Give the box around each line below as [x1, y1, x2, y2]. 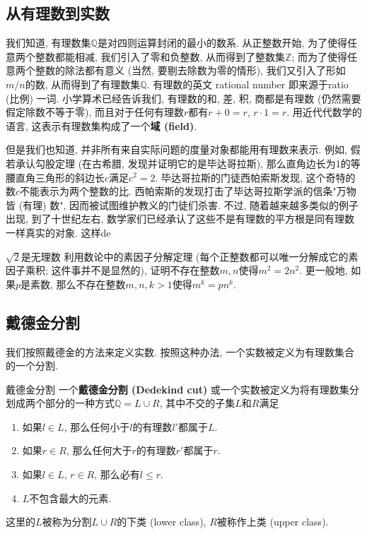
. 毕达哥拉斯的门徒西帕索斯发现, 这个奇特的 [155, 170, 356, 184]
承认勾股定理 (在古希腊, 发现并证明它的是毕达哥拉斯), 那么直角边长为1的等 [15, 155, 361, 170]
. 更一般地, [299, 263, 348, 278]
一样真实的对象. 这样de [6, 225, 111, 239]
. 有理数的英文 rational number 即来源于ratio [146, 76, 349, 91]
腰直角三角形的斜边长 [6, 170, 105, 184]
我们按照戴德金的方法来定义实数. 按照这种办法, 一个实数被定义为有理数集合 [6, 344, 355, 359]
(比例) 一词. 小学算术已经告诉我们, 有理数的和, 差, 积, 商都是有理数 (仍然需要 [6, 90, 361, 105]
